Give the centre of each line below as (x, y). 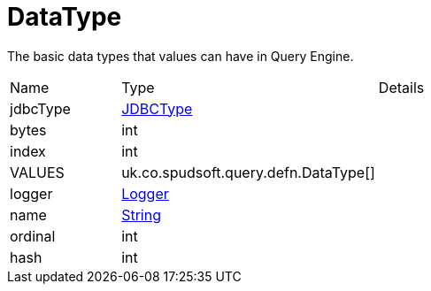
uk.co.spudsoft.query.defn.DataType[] (248, 172)
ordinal (33, 236)
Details (401, 87)
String (141, 214)
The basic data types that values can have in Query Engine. (181, 56)
